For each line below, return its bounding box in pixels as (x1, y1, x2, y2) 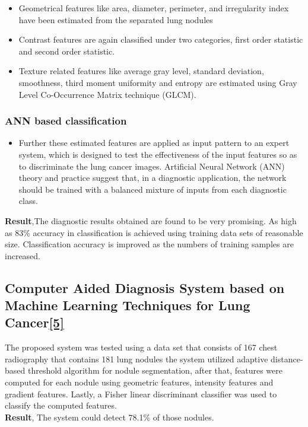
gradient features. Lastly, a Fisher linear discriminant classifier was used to (5, 387, 277, 400)
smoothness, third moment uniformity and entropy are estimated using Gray (18, 76, 297, 88)
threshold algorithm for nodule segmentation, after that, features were (27, 364, 283, 377)
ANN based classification (5, 113, 127, 128)
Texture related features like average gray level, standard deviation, (18, 65, 264, 77)
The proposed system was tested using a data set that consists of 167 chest (5, 341, 278, 353)
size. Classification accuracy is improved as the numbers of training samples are (5, 238, 294, 250)
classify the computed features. (5, 399, 117, 412)
